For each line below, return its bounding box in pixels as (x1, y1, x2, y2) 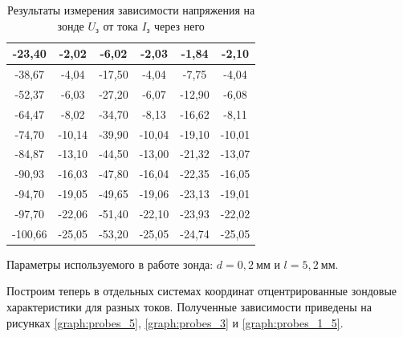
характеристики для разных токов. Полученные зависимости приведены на (6, 298, 372, 315)
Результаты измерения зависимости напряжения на (7, 2, 255, 18)
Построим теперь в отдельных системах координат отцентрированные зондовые (6, 282, 397, 299)
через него (153, 17, 205, 34)
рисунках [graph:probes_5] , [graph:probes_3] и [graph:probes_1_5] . (6, 314, 344, 331)
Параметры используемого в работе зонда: (6, 255, 214, 272)
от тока (103, 17, 138, 34)
